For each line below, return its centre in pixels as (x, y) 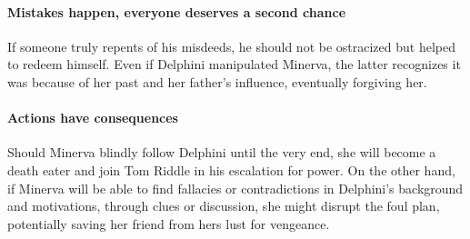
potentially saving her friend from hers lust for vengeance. (169, 223)
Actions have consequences (93, 118)
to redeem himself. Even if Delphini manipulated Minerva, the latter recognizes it (234, 64)
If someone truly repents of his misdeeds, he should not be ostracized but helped (231, 46)
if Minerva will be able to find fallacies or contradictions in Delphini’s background (235, 188)
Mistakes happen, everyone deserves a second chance (177, 11)
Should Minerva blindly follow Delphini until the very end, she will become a (222, 152)
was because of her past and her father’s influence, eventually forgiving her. (217, 81)
